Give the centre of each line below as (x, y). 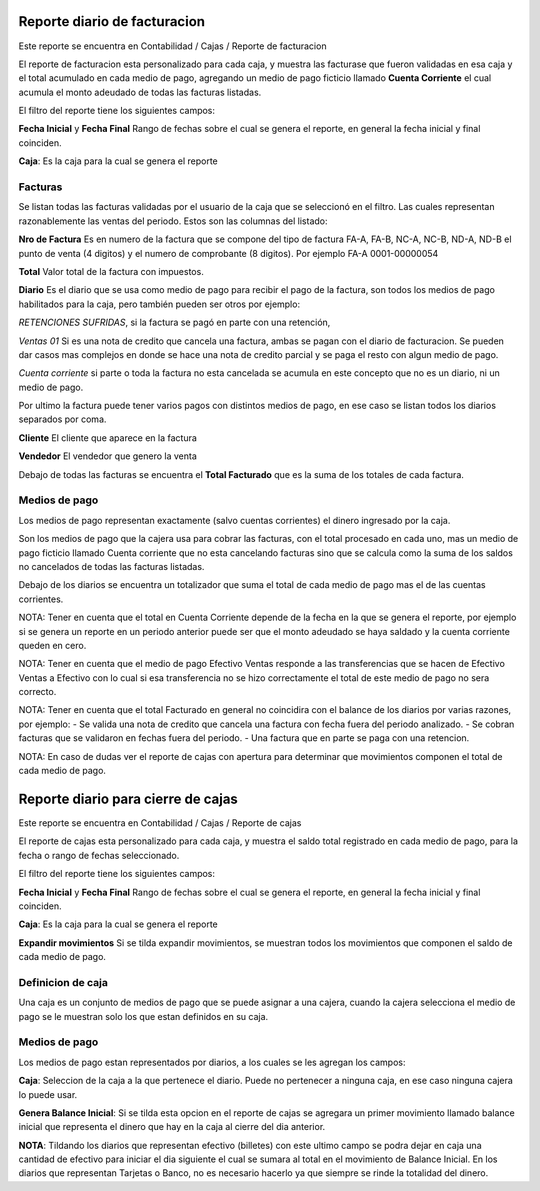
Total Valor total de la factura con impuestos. (111, 271)
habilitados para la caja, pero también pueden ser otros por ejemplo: (159, 304)
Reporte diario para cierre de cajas (128, 798)
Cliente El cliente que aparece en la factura (107, 437)
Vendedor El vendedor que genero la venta (107, 456)
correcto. (37, 692)
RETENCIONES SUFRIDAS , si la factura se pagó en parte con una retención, (174, 322)
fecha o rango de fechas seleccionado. (99, 855)
